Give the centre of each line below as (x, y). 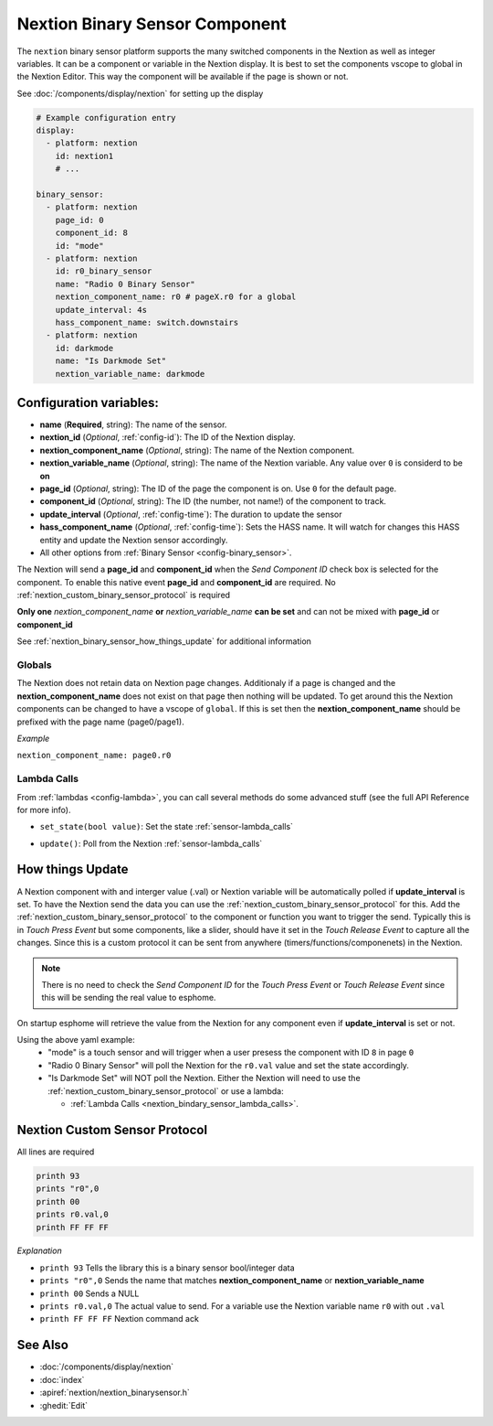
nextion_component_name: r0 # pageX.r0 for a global (176, 297)
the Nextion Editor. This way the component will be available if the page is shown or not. (183, 77)
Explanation (40, 1251)
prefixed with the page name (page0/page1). (100, 722)
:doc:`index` (62, 1379)
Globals (34, 665)
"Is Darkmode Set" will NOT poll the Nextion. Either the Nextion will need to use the (204, 1078)
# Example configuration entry (106, 118)
